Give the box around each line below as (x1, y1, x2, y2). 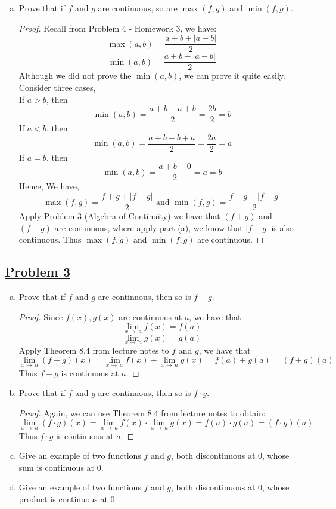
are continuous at (119, 310, 182, 323)
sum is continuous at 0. (18, 461, 104, 473)
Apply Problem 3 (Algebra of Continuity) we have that (18, 210, 220, 222)
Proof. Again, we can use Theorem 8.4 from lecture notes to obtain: (18, 406, 266, 419)
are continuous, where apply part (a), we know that (54, 221, 243, 234)
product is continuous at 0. (18, 492, 117, 505)
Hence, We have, (18, 180, 79, 192)
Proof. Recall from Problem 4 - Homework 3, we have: (18, 22, 217, 34)
